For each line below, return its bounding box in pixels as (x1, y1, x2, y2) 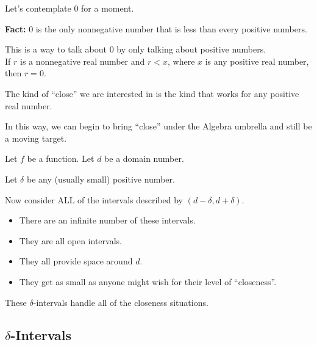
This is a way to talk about (5, 43, 107, 56)
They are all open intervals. (19, 234, 122, 247)
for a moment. (81, 2, 134, 14)
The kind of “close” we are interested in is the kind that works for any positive (5, 87, 299, 100)
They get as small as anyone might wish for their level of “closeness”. (19, 275, 277, 288)
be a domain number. (104, 152, 184, 165)
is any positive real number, (205, 54, 309, 67)
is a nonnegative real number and (20, 54, 145, 67)
